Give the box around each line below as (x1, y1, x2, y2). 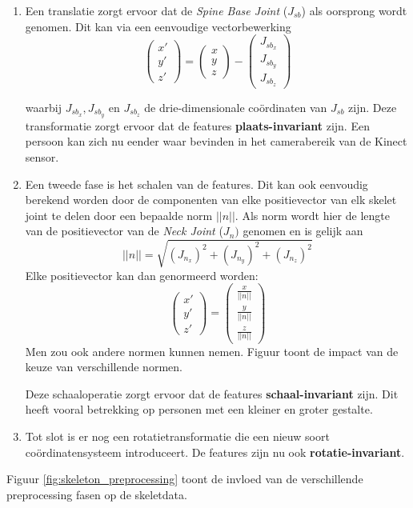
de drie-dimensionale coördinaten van (144, 98, 327, 115)
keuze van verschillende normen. (25, 358, 182, 375)
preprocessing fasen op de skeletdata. (6, 486, 187, 502)
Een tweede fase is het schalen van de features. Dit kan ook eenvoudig (25, 175, 368, 192)
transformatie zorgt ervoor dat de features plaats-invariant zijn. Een (25, 117, 370, 134)
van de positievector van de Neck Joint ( (25, 222, 223, 239)
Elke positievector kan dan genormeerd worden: (25, 266, 259, 283)
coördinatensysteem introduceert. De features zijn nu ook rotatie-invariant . (25, 443, 405, 460)
